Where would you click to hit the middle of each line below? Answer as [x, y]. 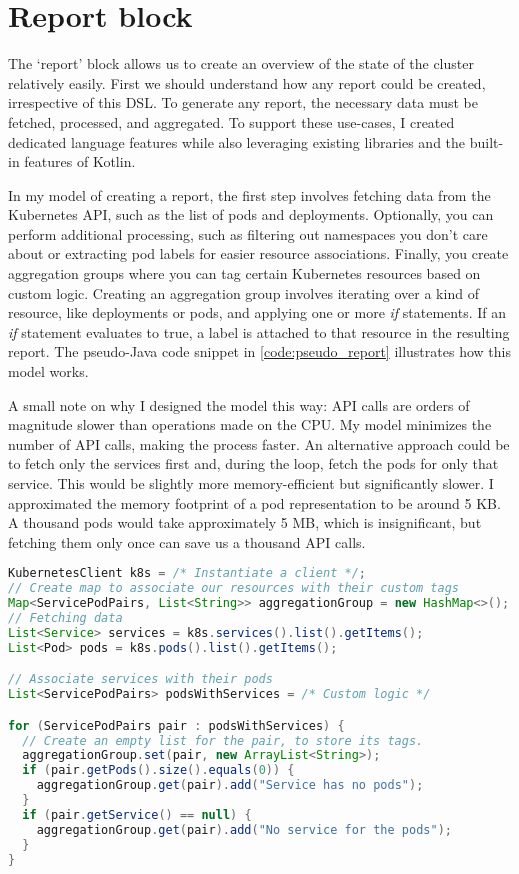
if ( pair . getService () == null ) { [137, 814]
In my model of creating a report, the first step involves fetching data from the [249, 194]
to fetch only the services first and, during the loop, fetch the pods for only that [253, 463]
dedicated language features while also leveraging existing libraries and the [237, 141]
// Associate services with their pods [140, 679]
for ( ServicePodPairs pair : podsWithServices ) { [176, 725]
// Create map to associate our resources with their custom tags [234, 588]
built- [486, 141]
